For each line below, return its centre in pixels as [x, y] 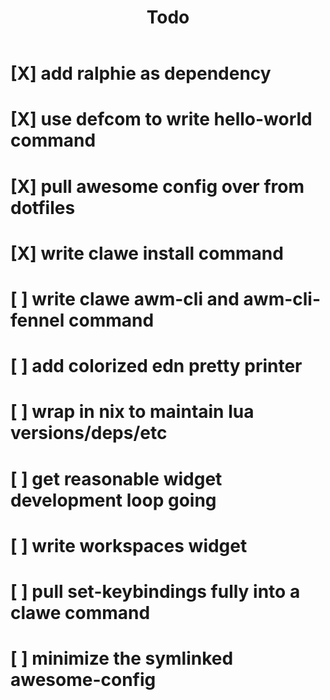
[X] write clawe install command [147, 253]
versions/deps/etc [89, 433]
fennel [37, 320]
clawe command [80, 612]
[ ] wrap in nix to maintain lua [132, 412]
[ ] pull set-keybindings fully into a [155, 591]
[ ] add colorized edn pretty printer [156, 366]
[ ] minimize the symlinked [122, 658]
